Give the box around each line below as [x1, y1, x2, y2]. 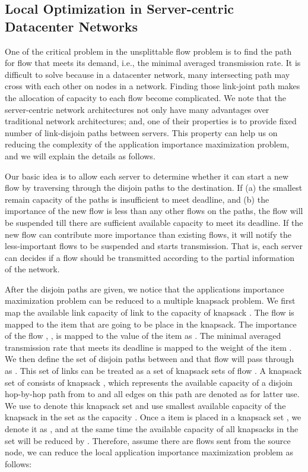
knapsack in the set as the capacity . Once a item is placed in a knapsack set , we [5, 411, 301, 423]
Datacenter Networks [5, 17, 138, 35]
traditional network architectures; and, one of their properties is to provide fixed [5, 115, 297, 127]
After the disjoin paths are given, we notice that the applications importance [5, 282, 284, 295]
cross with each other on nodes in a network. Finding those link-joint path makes [5, 80, 300, 92]
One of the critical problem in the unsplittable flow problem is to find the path [5, 45, 292, 57]
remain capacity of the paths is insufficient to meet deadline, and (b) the [5, 193, 269, 205]
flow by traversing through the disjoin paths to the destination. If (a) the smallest [5, 181, 303, 194]
